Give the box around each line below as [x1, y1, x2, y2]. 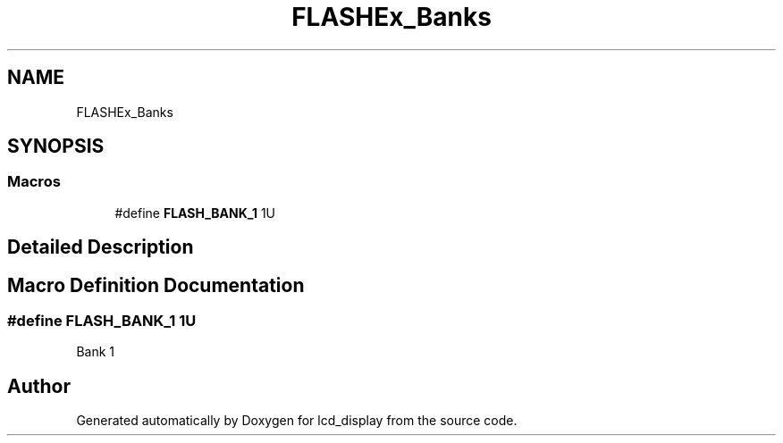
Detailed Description [7, 236, 194, 259]
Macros [7, 172, 61, 191]
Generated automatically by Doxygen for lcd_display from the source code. [76, 413, 518, 429]
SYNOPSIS [7, 135, 105, 158]
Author [7, 374, 71, 397]
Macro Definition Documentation [7, 273, 305, 297]
